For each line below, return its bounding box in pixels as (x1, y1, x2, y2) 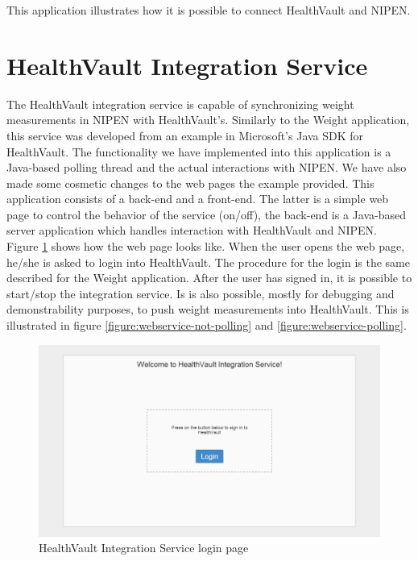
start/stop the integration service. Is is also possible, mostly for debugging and (6, 285, 395, 301)
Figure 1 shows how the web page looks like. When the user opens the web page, (6, 238, 405, 255)
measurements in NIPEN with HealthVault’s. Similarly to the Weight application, (6, 111, 410, 128)
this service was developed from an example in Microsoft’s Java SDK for (6, 127, 364, 143)
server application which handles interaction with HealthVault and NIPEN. (6, 222, 377, 239)
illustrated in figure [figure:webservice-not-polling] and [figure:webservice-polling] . (6, 317, 407, 334)
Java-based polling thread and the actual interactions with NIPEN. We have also (6, 159, 407, 176)
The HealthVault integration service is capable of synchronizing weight (6, 95, 354, 112)
